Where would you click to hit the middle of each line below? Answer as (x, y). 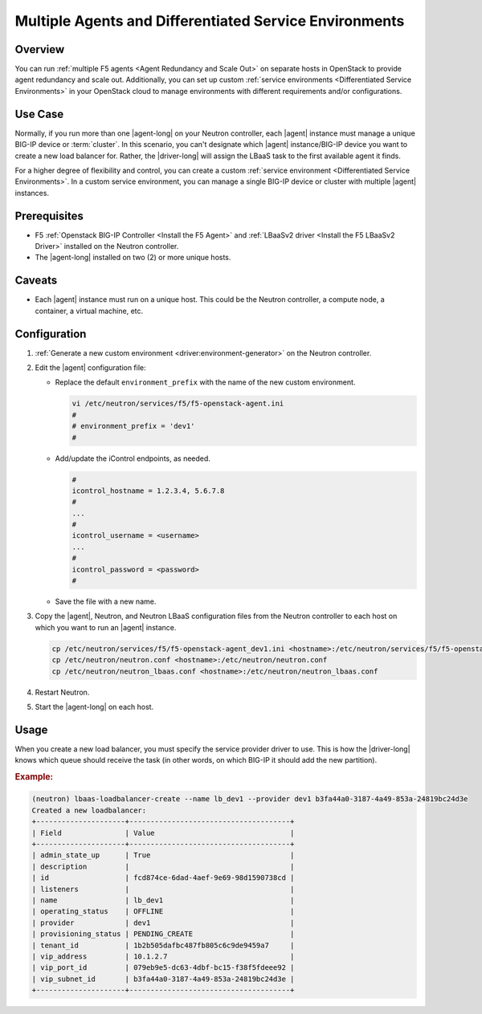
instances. (32, 193)
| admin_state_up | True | (163, 855)
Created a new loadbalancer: (89, 810)
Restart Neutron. (62, 692)
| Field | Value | (163, 833)
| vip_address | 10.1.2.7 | (163, 956)
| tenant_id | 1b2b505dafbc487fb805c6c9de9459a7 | (163, 945)
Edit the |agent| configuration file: (90, 367)
